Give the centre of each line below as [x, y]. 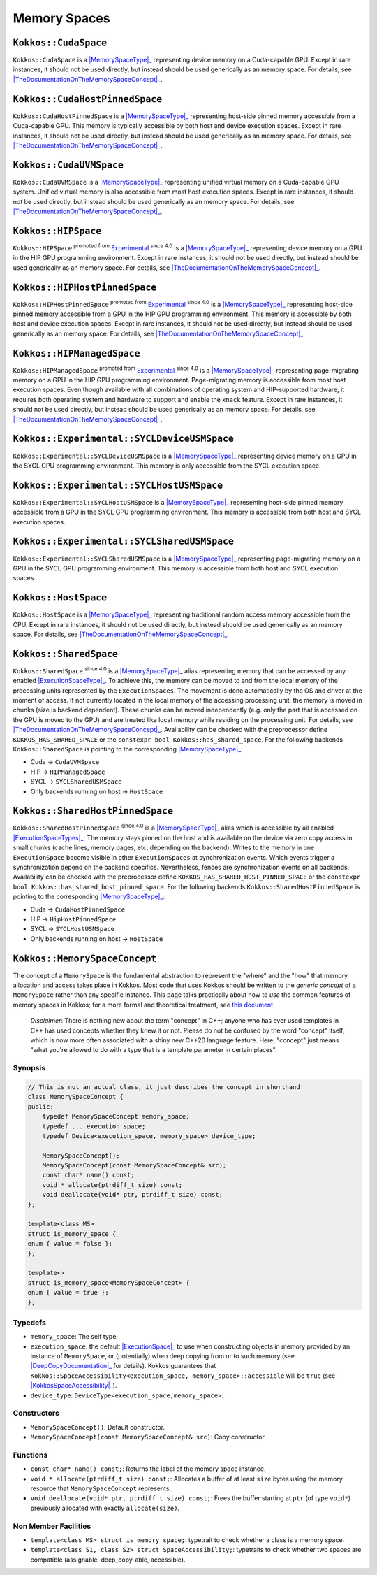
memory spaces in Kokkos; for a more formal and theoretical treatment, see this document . [144, 1005]
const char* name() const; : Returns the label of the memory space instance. [148, 1469]
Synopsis [29, 1068]
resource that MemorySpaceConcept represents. [101, 1488]
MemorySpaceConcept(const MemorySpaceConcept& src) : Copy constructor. [148, 1437]
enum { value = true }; [68, 1293]
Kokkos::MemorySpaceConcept [85, 958]
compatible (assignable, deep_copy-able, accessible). [108, 1560]
